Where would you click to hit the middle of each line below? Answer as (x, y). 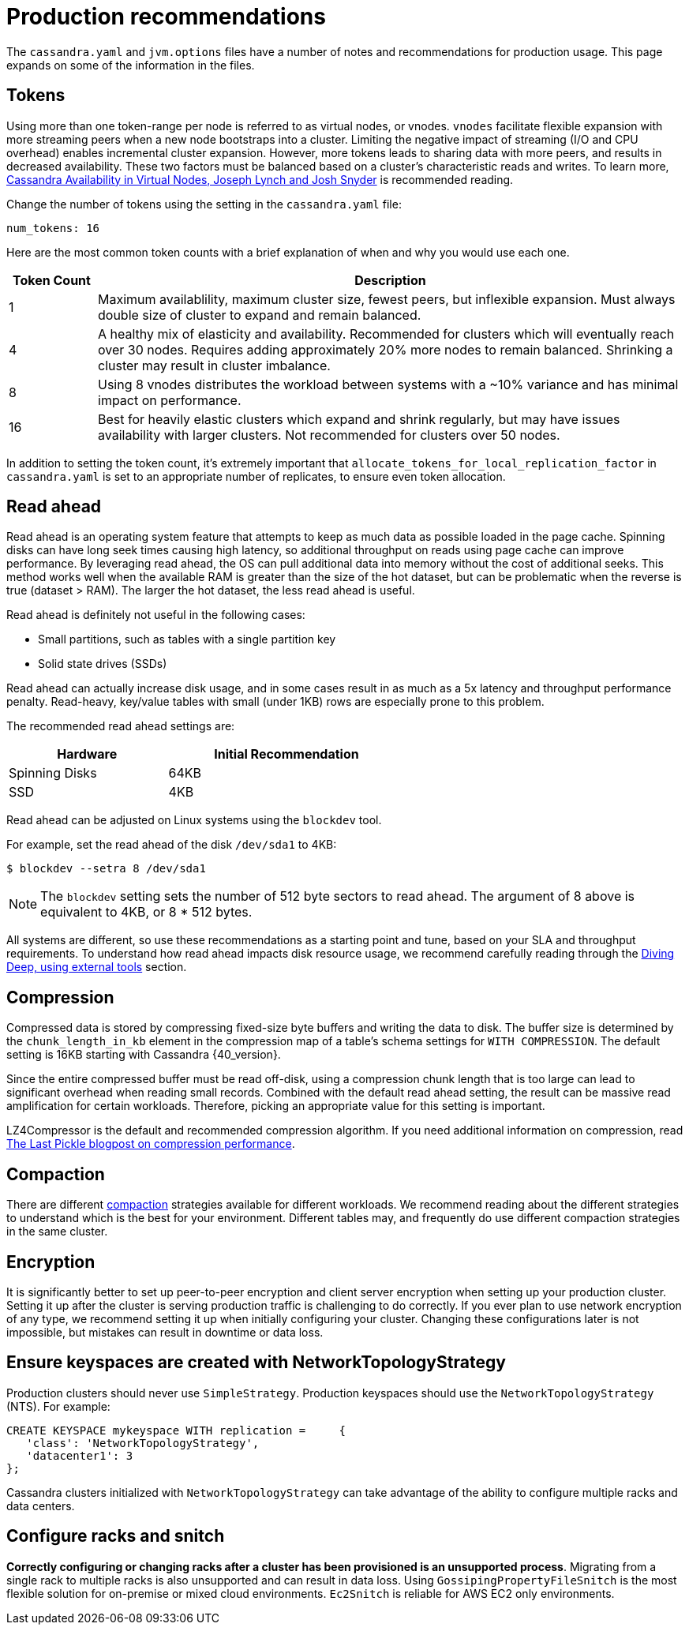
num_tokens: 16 (53, 228)
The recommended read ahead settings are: (121, 726)
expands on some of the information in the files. (131, 65)
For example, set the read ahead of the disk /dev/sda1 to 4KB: (172, 845)
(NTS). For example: (58, 1406)
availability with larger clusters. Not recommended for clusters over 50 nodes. (329, 435)
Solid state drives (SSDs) (103, 664)
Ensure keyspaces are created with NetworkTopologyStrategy (256, 1363)
